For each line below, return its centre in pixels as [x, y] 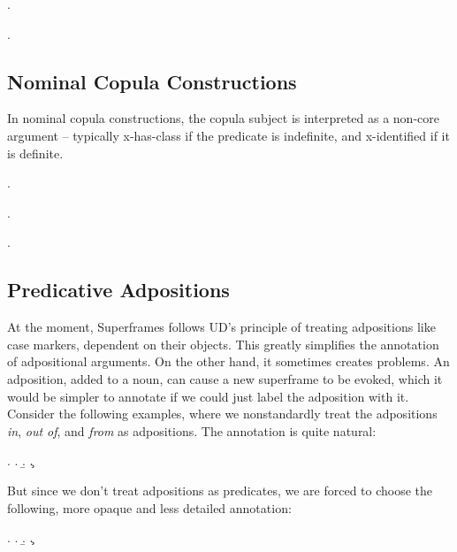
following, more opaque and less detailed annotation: [149, 507]
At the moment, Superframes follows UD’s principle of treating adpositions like [221, 327]
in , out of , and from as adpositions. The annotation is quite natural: [192, 430]
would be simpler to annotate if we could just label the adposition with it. [208, 396]
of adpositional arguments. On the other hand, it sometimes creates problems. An [228, 361]
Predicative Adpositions [118, 290]
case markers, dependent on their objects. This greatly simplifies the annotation [223, 344]
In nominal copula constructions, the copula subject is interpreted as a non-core [223, 118]
